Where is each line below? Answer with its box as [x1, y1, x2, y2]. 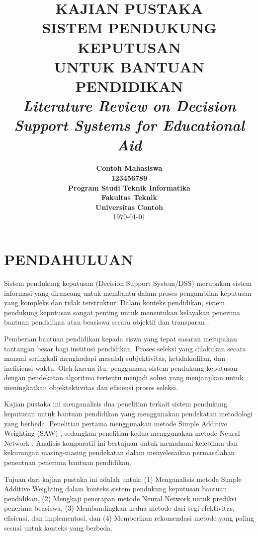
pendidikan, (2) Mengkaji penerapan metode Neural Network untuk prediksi [4, 493, 237, 503]
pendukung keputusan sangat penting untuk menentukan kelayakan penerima [4, 307, 241, 317]
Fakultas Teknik [101, 192, 157, 202]
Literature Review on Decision [22, 95, 236, 116]
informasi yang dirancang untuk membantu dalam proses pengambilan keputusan [4, 287, 252, 298]
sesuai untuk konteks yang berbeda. [4, 522, 113, 533]
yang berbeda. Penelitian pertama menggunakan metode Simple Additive [4, 418, 228, 428]
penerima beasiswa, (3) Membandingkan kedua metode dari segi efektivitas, [4, 503, 235, 513]
